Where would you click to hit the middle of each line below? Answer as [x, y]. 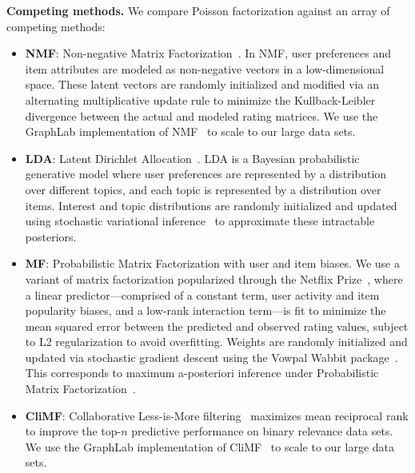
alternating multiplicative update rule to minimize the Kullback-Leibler [200, 99]
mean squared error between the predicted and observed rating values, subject [217, 326]
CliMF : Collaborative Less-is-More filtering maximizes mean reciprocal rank [217, 415]
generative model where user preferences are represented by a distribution [206, 174]
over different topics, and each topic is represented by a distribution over [203, 189]
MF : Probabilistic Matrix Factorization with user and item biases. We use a [212, 263]
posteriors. [51, 236]
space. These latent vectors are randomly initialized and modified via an [202, 84]
